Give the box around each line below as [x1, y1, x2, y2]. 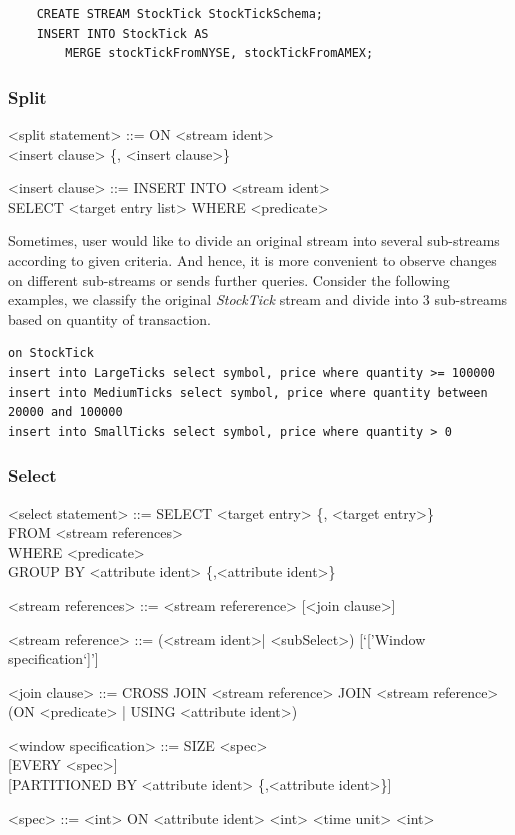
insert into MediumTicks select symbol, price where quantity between [8, 385, 488, 400]
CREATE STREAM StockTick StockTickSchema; [36, 7, 323, 21]
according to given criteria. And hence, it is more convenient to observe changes [8, 249, 497, 270]
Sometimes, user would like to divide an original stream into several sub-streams [8, 230, 500, 251]
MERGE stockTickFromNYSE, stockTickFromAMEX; [65, 46, 374, 61]
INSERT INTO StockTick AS [36, 26, 209, 41]
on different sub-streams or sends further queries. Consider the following [8, 269, 450, 290]
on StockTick [8, 346, 94, 361]
